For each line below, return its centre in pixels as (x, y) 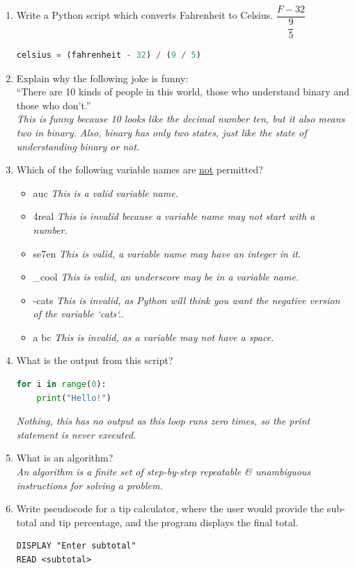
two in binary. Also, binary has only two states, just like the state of (161, 132)
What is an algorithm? (65, 458)
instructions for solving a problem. (89, 485)
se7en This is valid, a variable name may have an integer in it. (167, 253)
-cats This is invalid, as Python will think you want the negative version (187, 300)
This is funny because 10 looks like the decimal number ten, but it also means (181, 119)
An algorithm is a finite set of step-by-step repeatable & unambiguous (164, 472)
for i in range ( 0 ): (61, 385)
